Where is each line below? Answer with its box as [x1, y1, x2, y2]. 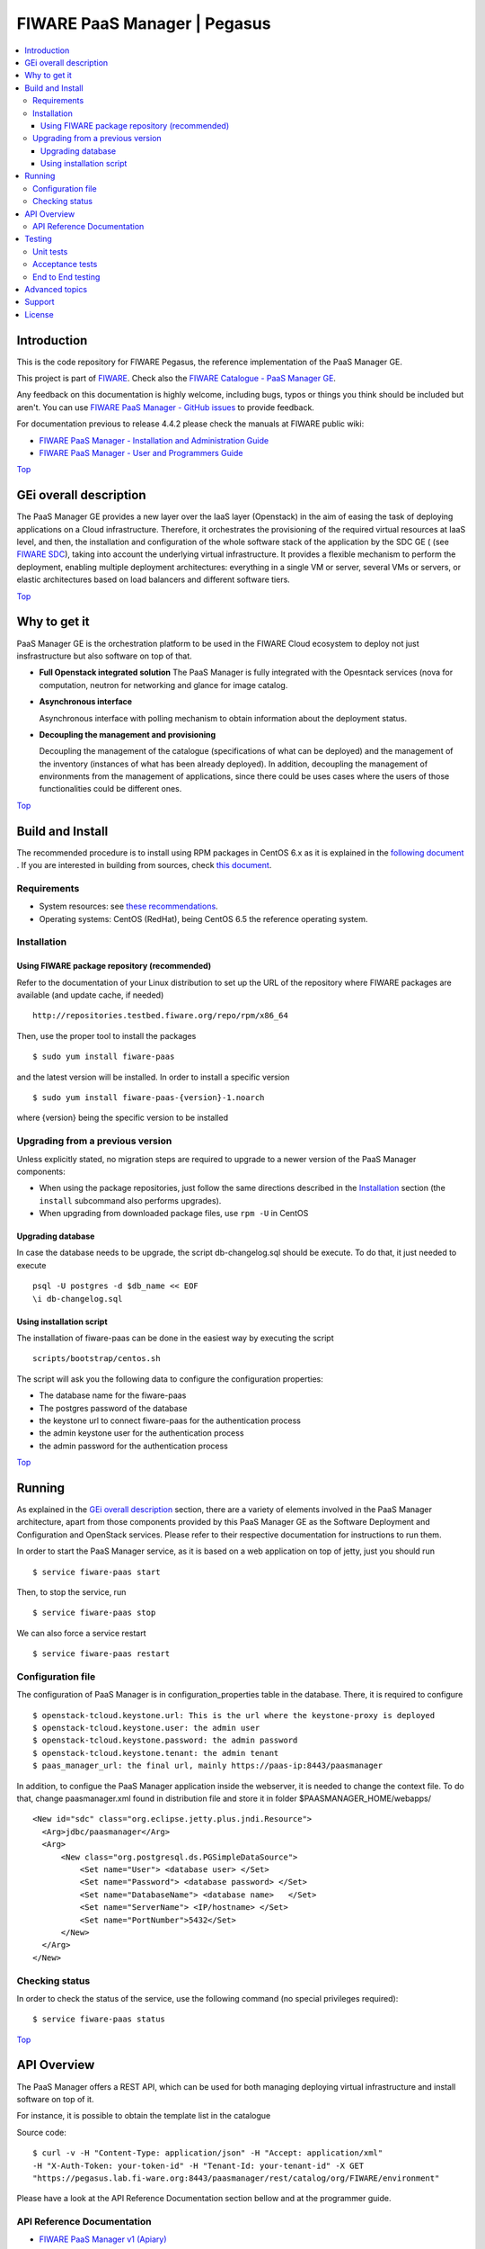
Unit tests [32, 246, 68, 256]
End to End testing [32, 271, 101, 282]
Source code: [16, 2127, 66, 2137]
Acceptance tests [32, 259, 98, 270]
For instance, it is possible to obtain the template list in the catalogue [16, 2110, 271, 2121]
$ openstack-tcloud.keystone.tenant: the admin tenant [32, 1748, 279, 1758]
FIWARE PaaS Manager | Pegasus [16, 13, 271, 33]
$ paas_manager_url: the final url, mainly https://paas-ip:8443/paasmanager [32, 1761, 384, 1771]
